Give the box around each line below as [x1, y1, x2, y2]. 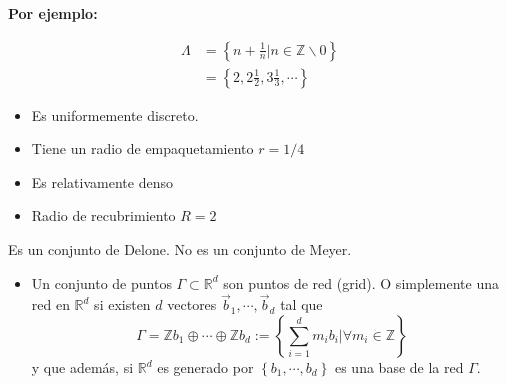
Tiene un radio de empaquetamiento [31, 138, 254, 159]
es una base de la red [334, 357, 464, 378]
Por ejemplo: [8, 3, 98, 23]
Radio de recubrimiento [31, 205, 176, 226]
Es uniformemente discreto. [31, 104, 199, 125]
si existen [94, 294, 151, 315]
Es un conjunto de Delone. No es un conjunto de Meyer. [8, 239, 352, 260]
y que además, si [31, 357, 134, 378]
